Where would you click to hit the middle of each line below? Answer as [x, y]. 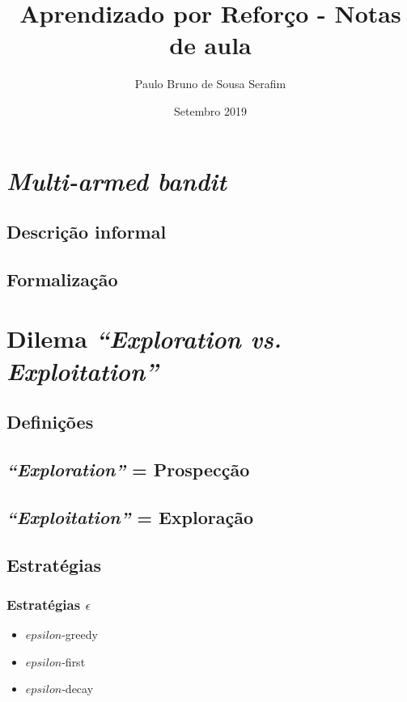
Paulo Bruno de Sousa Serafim [210, 84]
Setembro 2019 [210, 110]
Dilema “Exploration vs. [144, 339]
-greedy [80, 634]
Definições [50, 422]
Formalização [62, 279]
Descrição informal [87, 232]
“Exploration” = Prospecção [128, 469]
